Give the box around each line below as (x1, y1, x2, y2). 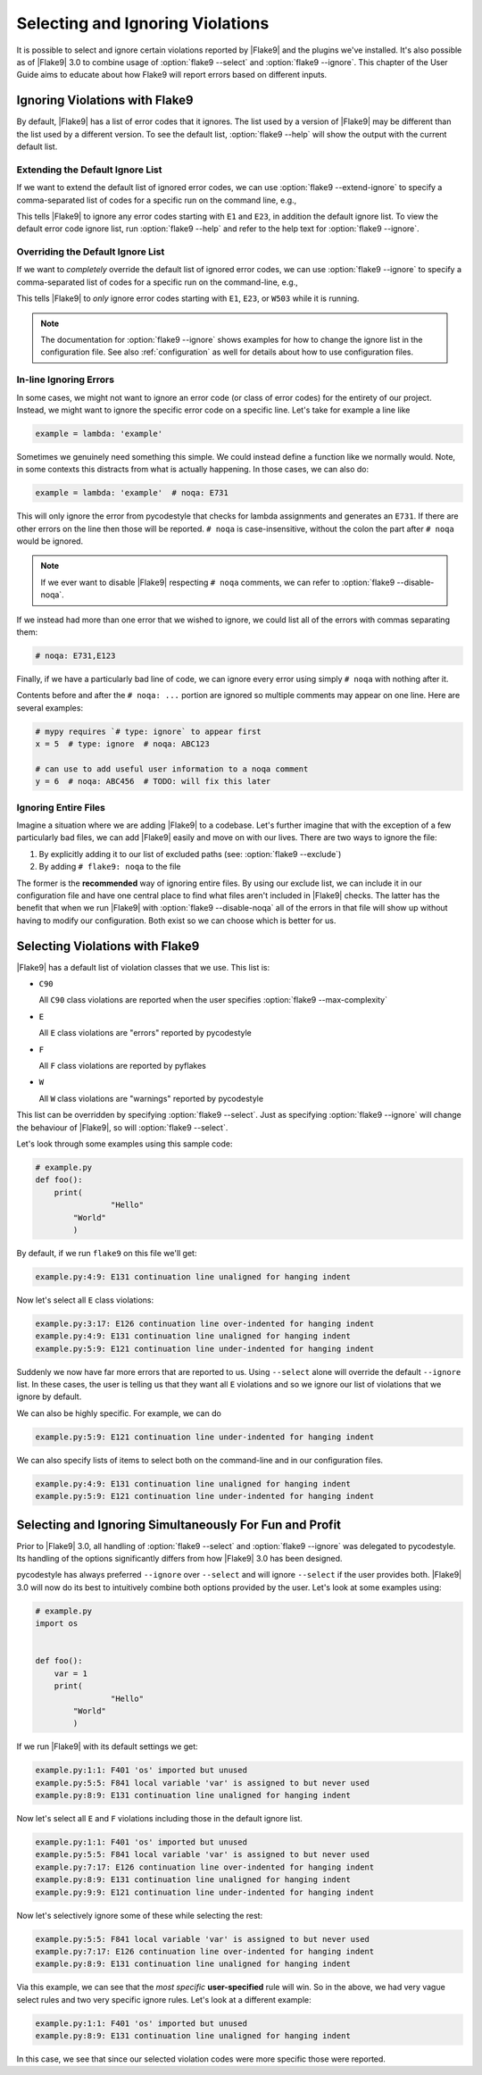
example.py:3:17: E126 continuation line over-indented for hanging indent (35, 1318, 375, 1329)
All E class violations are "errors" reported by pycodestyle (38, 1028, 252, 1038)
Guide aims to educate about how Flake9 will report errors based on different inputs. (16, 70, 328, 80)
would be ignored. (16, 536, 84, 546)
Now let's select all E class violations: (16, 1295, 154, 1305)
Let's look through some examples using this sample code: (16, 1138, 233, 1149)
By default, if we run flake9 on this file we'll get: (16, 1247, 197, 1258)
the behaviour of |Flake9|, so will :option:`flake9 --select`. (16, 1121, 229, 1133)
